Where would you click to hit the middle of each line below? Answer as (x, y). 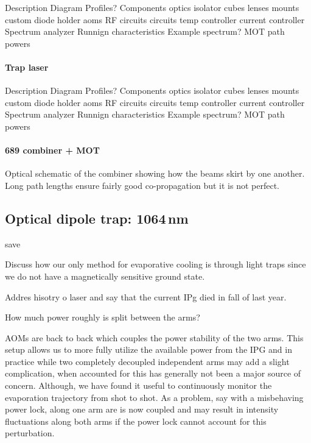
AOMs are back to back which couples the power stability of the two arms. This (154, 337)
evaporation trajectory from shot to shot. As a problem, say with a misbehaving (154, 397)
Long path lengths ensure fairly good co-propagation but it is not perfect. (142, 185)
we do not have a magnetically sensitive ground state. (105, 276)
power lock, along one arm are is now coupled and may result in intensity (142, 409)
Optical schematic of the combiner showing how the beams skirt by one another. (155, 173)
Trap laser (27, 67)
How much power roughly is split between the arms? (103, 317)
